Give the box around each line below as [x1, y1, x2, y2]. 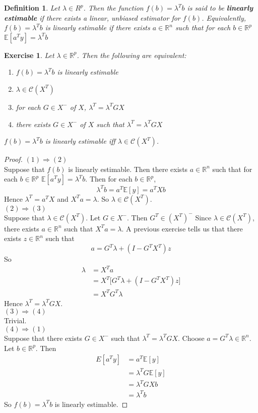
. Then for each [85, 173, 133, 184]
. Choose [178, 332, 205, 343]
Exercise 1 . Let [4, 49, 54, 60]
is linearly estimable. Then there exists [68, 163, 188, 174]
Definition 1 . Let [4, 3, 60, 13]
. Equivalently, [202, 12, 246, 23]
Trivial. [4, 315, 27, 326]
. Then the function [83, 3, 144, 13]
